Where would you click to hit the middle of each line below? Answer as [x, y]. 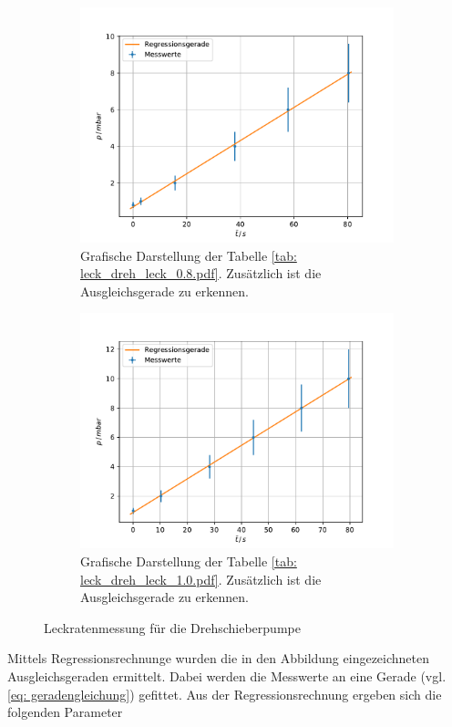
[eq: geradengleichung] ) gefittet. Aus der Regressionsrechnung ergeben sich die [225, 694]
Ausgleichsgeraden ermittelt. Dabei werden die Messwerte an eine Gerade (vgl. [227, 675]
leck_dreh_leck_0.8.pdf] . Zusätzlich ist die [201, 273]
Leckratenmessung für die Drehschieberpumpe [172, 627]
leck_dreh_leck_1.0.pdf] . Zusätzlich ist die [201, 579]
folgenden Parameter [65, 712]
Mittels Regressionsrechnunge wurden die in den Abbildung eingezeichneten [219, 658]
